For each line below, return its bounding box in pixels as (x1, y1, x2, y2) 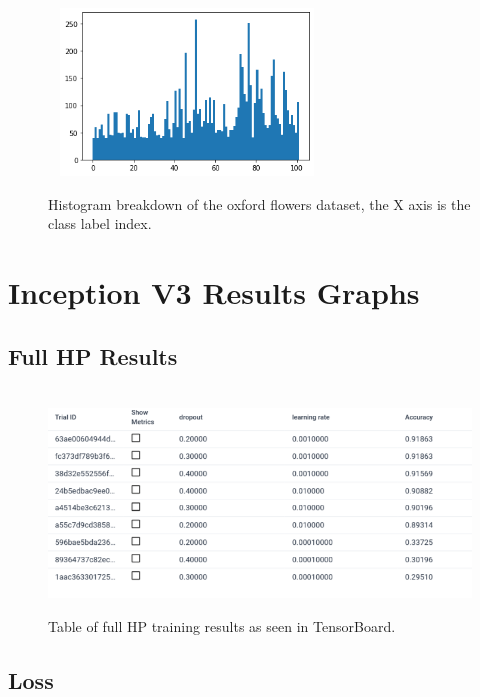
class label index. (48, 213, 152, 234)
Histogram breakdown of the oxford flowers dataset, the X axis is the (48, 193, 471, 214)
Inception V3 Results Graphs (8, 272, 420, 313)
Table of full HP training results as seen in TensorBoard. (48, 615, 396, 636)
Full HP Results (8, 340, 178, 371)
